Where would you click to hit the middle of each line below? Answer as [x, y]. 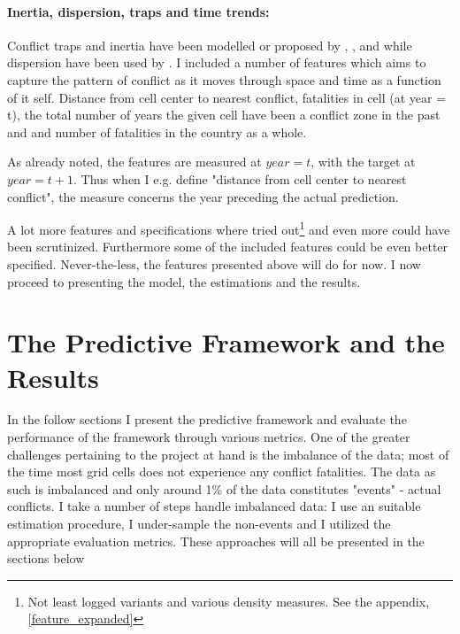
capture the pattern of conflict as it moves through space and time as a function [224, 79]
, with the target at [363, 162]
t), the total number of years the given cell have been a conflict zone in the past [224, 115]
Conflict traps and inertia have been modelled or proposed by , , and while [210, 45]
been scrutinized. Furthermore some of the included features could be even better [228, 247]
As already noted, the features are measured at [134, 162]
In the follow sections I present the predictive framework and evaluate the [207, 419]
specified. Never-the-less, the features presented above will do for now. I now [214, 263]
